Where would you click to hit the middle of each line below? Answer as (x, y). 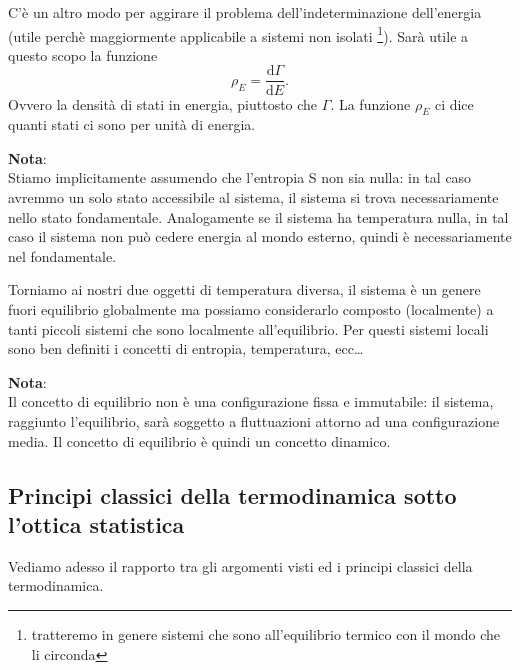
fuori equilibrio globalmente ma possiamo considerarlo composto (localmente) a (251, 309)
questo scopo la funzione (83, 54)
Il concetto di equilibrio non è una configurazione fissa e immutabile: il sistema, (251, 401)
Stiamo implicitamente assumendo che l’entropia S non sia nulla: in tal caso (240, 177)
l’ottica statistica (96, 523)
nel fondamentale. (62, 255)
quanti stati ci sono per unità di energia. (132, 124)
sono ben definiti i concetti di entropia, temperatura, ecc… (186, 348)
